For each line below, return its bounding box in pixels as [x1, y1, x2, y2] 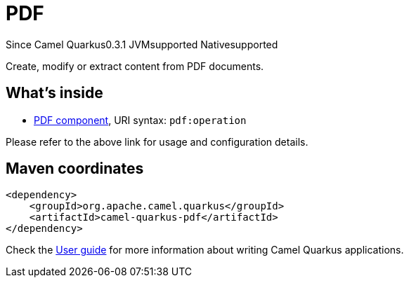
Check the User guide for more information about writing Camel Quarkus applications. [6, 244, 404, 256]
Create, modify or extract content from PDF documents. [6, 60, 264, 72]
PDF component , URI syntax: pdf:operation [34, 113, 247, 126]
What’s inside [6, 84, 103, 102]
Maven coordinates [6, 160, 144, 178]
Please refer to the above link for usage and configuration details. [6, 135, 309, 148]
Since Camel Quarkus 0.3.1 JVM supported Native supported [6, 38, 278, 50]
